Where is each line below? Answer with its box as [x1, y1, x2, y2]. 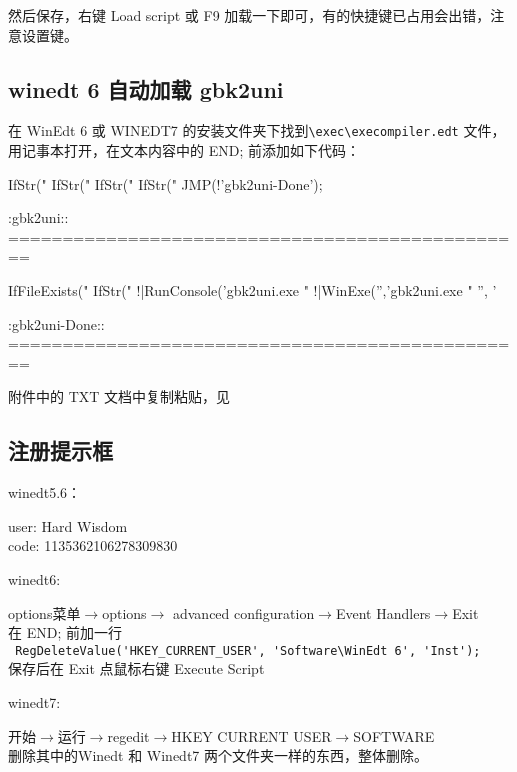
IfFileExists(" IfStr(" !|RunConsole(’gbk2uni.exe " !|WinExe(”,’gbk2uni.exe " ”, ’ [8, 280, 497, 301]
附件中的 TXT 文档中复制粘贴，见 [8, 386, 231, 407]
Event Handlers [335, 602, 431, 623]
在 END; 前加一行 [8, 622, 122, 643]
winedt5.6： [8, 482, 82, 503]
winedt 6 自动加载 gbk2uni [8, 73, 284, 104]
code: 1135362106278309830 [8, 535, 178, 556]
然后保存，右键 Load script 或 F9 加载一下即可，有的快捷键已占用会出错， [8, 5, 491, 25]
